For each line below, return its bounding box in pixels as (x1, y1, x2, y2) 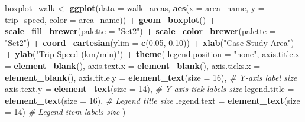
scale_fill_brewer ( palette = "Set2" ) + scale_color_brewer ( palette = (5, 25, 276, 37)
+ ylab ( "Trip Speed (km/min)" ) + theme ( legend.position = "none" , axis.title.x (5, 48, 300, 60)
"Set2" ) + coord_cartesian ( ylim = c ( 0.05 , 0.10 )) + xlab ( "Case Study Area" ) (5, 36, 294, 48)
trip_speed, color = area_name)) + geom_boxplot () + (5, 13, 216, 25)
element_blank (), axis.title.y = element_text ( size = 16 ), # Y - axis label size (5, 71, 297, 83)
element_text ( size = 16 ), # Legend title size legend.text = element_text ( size (5, 94, 300, 106)
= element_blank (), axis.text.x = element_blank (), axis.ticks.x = (5, 59, 261, 71)
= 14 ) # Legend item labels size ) (5, 105, 126, 118)
